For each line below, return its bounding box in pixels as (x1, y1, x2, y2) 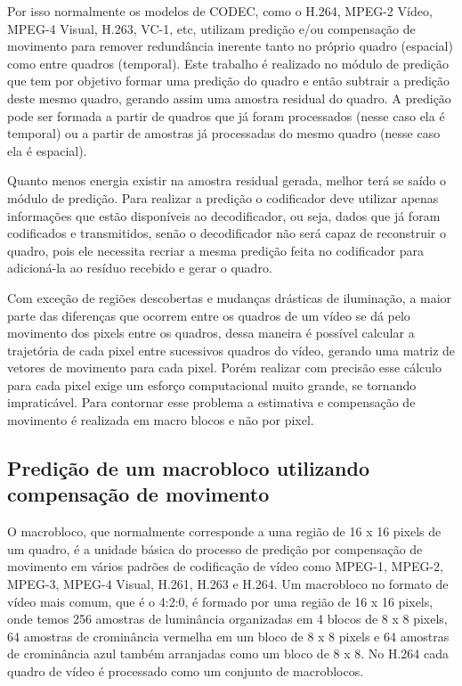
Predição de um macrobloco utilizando (7, 454, 369, 482)
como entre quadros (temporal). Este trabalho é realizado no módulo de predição (7, 53, 450, 72)
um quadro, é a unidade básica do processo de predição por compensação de (7, 539, 423, 558)
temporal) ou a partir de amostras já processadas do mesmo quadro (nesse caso (7, 124, 441, 143)
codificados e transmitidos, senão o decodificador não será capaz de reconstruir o (7, 224, 447, 242)
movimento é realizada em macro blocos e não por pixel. (7, 411, 314, 429)
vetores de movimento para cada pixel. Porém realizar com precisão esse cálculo (7, 358, 442, 377)
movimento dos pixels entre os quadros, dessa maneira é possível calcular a (7, 323, 415, 342)
